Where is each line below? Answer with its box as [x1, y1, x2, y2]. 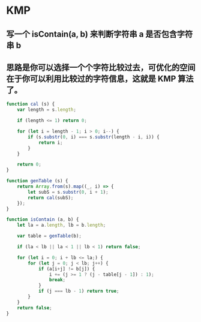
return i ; [38, 139, 63, 146]
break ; [49, 277, 66, 283]
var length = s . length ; [17, 107, 77, 113]
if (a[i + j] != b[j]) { [38, 266, 95, 272]
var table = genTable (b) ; [17, 233, 82, 239]
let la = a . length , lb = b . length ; [17, 222, 106, 228]
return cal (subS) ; [28, 194, 74, 201]
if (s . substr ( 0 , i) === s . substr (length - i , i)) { [28, 134, 160, 140]
